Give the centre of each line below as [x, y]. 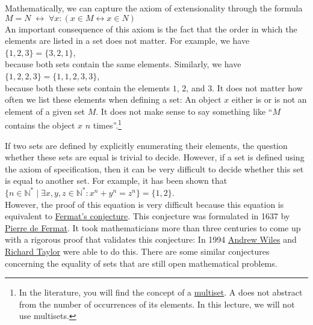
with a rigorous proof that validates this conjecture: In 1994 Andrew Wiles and [151, 239]
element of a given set [45, 111]
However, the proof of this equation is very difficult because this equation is [144, 204]
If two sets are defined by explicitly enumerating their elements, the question [146, 145]
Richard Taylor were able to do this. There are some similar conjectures [137, 251]
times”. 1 [107, 124]
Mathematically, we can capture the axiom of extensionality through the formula [154, 8]
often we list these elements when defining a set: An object [113, 99]
